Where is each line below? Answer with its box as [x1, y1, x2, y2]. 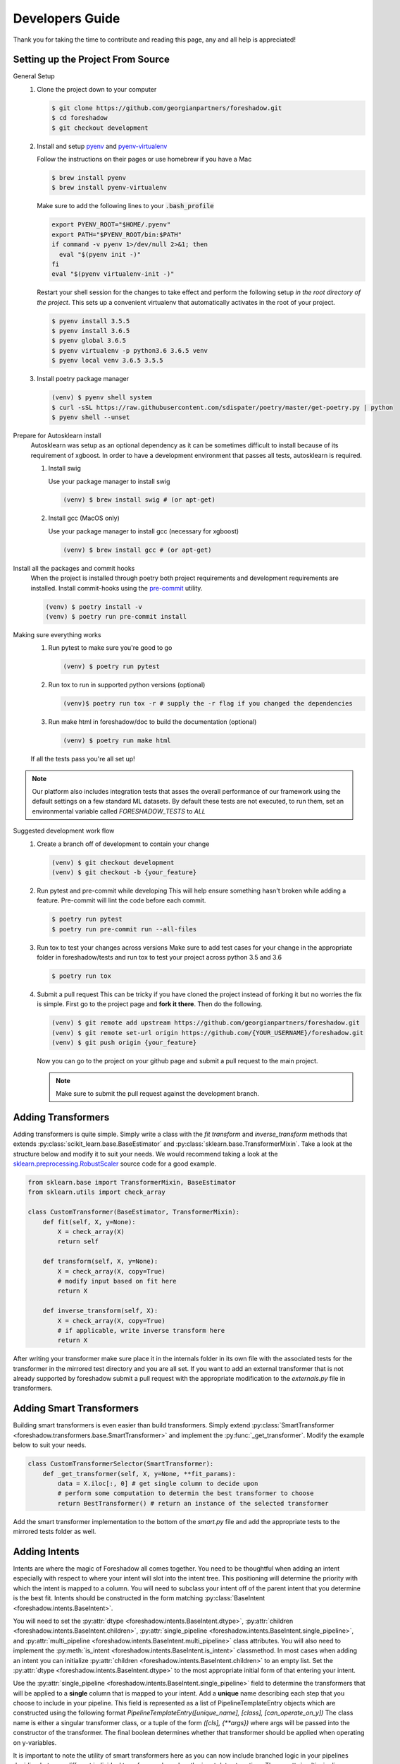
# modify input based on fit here [57, 1277, 177, 1285]
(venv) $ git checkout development [51, 858, 175, 866]
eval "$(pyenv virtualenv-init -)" [51, 270, 175, 278]
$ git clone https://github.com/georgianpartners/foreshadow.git [51, 104, 282, 112]
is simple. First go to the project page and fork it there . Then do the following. [37, 1000, 263, 1008]
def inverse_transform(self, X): [42, 1307, 158, 1315]
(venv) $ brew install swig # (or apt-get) [63, 496, 216, 504]
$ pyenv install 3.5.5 [51, 317, 130, 325]
